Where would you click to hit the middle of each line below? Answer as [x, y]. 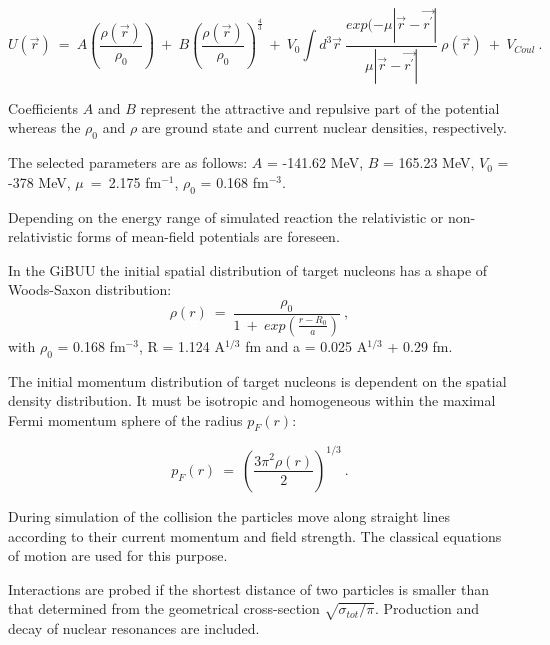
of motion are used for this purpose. [118, 555]
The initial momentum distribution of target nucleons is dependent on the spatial [257, 380]
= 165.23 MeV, [429, 162]
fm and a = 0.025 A [306, 345]
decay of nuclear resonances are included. [134, 628]
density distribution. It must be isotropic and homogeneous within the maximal [252, 400]
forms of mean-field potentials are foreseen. [208, 236]
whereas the [44, 127]
